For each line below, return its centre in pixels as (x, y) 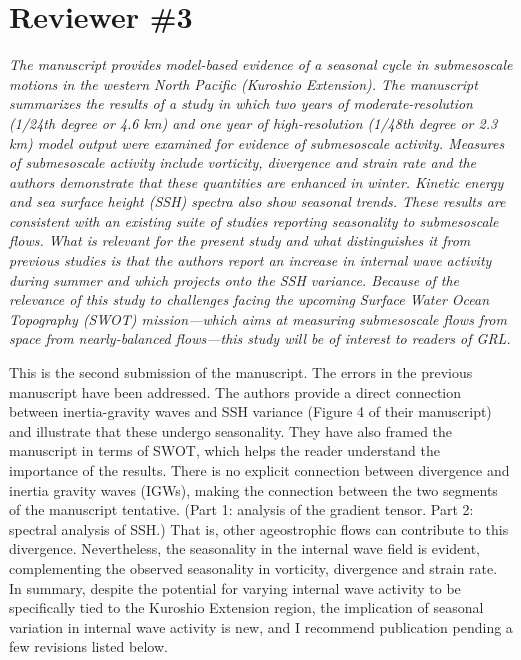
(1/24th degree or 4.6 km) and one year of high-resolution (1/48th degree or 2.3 (253, 122)
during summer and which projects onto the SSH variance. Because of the (234, 279)
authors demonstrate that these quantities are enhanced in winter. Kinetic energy (256, 181)
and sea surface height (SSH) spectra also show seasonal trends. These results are (257, 201)
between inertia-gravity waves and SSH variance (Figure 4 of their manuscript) (250, 411)
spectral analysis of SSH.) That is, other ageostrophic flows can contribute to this (259, 528)
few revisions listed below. (88, 646)
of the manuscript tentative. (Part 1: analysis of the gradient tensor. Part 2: (241, 509)
